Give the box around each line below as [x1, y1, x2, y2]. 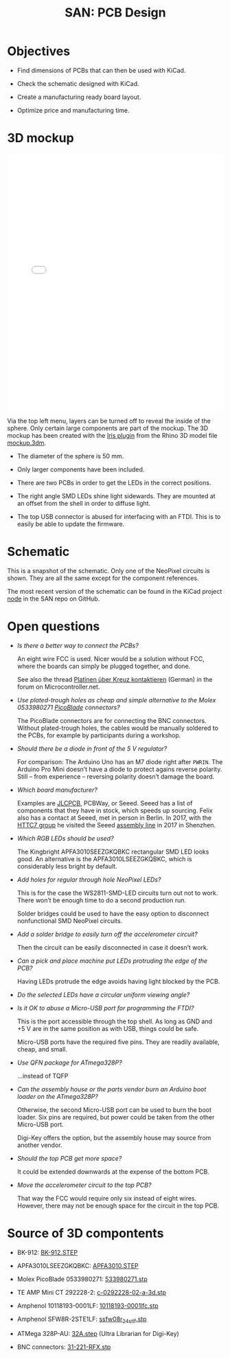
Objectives [7, 43, 71, 59]
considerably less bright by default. [16, 862, 118, 870]
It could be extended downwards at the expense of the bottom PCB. [16, 1167, 209, 1176]
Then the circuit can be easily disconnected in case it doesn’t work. [16, 943, 209, 951]
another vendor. [16, 1141, 62, 1149]
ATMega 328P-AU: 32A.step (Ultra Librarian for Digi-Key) [16, 1330, 180, 1338]
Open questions [7, 619, 100, 634]
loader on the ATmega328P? [16, 1092, 98, 1100]
